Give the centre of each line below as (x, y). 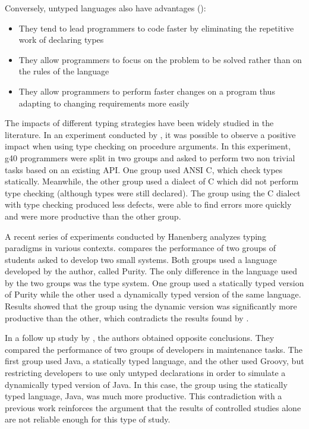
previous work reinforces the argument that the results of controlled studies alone (153, 407)
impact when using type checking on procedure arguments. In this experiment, (148, 146)
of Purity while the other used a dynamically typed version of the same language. (153, 294)
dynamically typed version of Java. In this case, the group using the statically (146, 384)
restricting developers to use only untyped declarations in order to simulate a (145, 373)
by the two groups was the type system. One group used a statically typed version (154, 282)
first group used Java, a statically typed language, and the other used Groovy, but (154, 361)
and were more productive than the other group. (93, 216)
